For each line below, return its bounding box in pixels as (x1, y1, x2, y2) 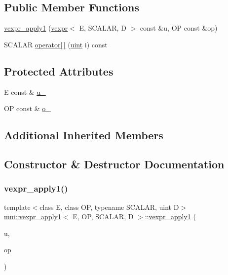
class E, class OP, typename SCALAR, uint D (39, 201, 179, 212)
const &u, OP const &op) (140, 23, 218, 33)
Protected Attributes (4, 63, 114, 79)
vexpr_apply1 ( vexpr (4, 23, 68, 33)
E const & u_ (4, 86, 46, 97)
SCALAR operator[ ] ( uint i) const (4, 39, 108, 49)
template (4, 201, 31, 212)
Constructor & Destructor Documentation (4, 156, 225, 171)
